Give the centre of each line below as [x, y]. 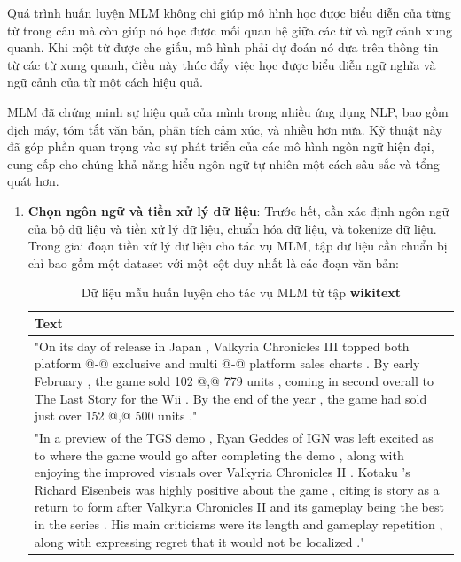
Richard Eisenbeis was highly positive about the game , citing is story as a [237, 489]
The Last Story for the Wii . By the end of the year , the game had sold [230, 398]
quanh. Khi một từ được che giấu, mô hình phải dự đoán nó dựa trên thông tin [223, 47]
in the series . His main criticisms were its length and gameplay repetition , [238, 524]
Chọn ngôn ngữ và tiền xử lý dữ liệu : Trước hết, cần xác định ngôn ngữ [238, 210]
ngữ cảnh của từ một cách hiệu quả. [105, 82]
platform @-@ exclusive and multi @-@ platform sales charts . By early [227, 363]
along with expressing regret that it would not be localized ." [199, 541]
